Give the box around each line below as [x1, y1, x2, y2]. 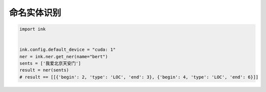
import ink [19, 26, 46, 32]
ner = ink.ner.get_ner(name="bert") [19, 54, 108, 59]
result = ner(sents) [19, 68, 69, 73]
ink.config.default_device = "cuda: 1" [19, 47, 116, 52]
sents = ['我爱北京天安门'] [19, 61, 81, 66]
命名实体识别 [9, 7, 62, 18]
